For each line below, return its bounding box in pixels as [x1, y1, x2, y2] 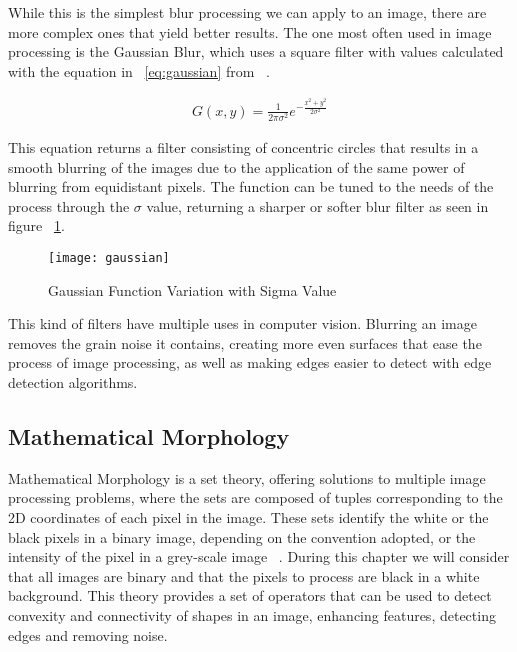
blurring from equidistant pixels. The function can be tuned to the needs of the [8, 176, 494, 197]
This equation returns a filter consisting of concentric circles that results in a [8, 136, 479, 157]
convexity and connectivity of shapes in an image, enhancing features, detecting [8, 604, 496, 625]
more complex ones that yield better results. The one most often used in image [8, 21, 492, 42]
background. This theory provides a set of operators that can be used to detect [8, 585, 492, 606]
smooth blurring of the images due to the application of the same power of [8, 156, 465, 177]
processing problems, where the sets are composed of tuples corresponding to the [8, 487, 503, 508]
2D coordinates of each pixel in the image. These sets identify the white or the [8, 506, 489, 527]
